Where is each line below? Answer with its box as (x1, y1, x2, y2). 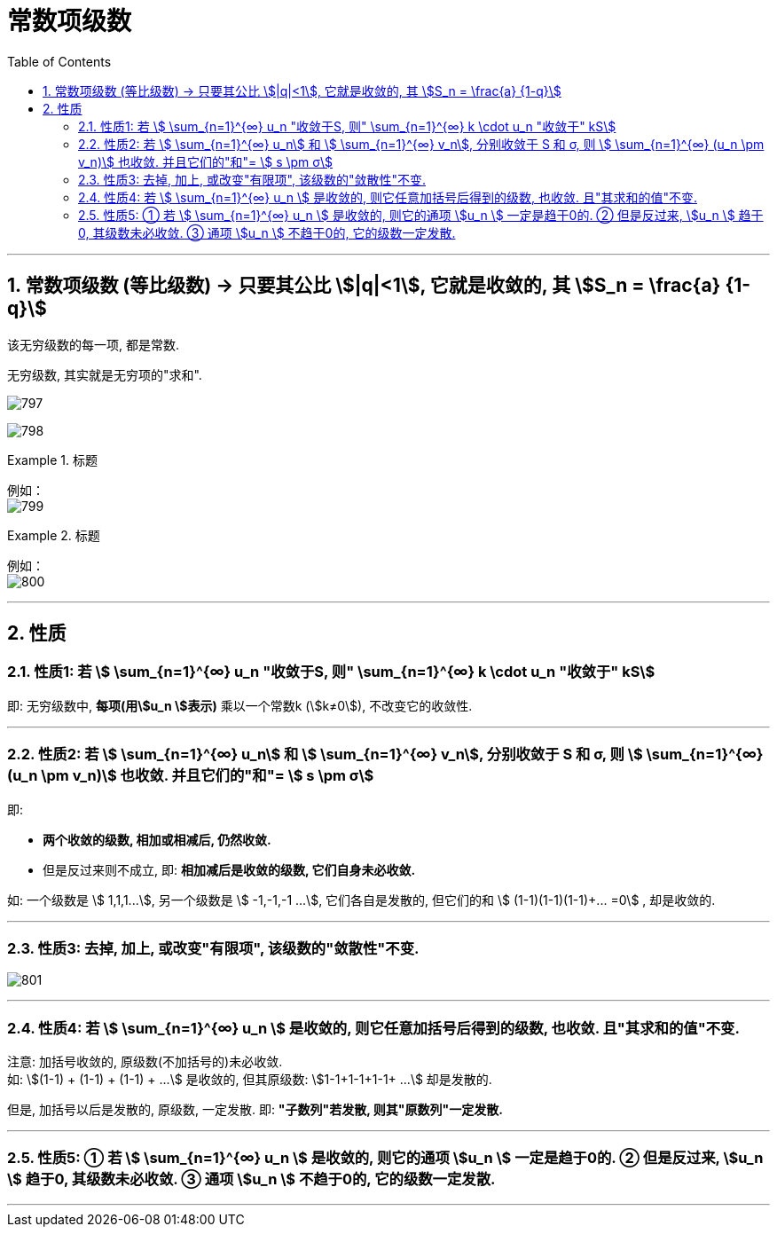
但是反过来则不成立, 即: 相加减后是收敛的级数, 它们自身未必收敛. (43, 861, 416, 877)
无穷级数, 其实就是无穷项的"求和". (7, 366, 202, 382)
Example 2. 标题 (7, 527, 100, 543)
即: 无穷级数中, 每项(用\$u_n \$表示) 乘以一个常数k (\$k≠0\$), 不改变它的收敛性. (7, 697, 473, 713)
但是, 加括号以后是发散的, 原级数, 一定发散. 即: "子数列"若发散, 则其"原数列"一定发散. (7, 1102, 503, 1118)
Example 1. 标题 (7, 452, 98, 468)
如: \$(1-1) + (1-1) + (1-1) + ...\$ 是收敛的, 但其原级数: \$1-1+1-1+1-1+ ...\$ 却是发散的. (7, 1072, 492, 1088)
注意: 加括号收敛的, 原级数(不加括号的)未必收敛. (7, 1054, 283, 1070)
